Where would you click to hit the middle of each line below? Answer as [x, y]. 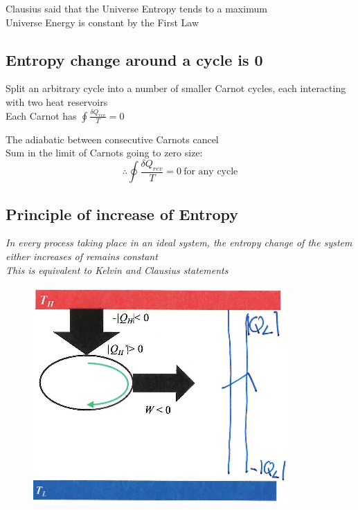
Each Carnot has [41, 115]
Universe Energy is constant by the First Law [102, 22]
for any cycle [211, 172]
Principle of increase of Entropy [122, 213]
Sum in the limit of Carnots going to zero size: [104, 153]
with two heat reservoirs [57, 101]
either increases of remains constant [82, 256]
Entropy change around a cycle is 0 [134, 59]
